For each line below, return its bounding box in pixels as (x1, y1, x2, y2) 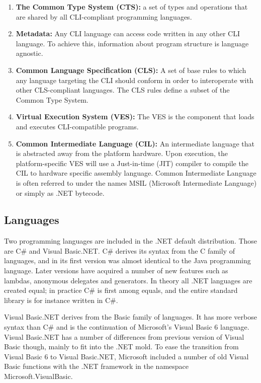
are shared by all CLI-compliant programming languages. (16, 11, 192, 22)
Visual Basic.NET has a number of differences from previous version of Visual (4, 331, 244, 342)
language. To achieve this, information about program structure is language (16, 38, 249, 48)
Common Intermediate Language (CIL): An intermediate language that (16, 138, 254, 148)
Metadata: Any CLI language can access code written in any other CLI (16, 28, 240, 39)
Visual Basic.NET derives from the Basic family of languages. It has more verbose (4, 312, 257, 322)
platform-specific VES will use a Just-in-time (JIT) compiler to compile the (16, 158, 248, 168)
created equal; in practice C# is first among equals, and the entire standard (4, 285, 238, 295)
